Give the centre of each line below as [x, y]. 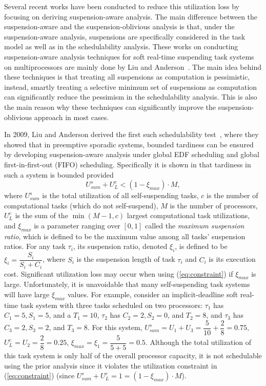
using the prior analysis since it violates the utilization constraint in [111, 365]
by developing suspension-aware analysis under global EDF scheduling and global [132, 154]
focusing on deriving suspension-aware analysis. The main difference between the [131, 16]
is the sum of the [42, 215]
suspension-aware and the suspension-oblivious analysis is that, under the [119, 26]
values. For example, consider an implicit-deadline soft [153, 294]
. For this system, [115, 327]
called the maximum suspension [195, 225]
